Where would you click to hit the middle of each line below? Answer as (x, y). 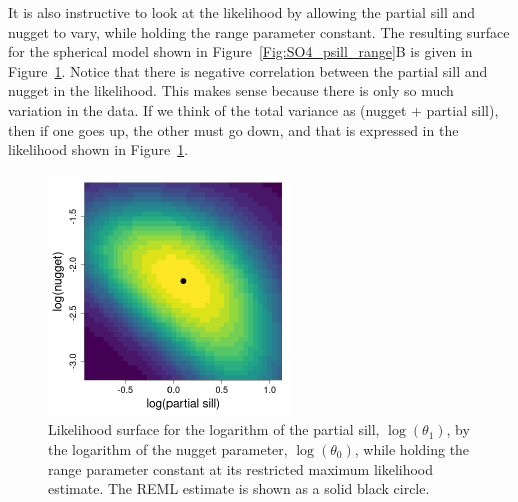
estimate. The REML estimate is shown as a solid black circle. (239, 488)
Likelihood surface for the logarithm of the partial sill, (214, 429)
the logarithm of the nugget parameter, (168, 448)
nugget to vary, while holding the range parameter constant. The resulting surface (259, 31)
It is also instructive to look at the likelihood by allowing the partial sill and (242, 12)
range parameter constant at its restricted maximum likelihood (241, 468)
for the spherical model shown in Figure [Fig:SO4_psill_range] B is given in (240, 51)
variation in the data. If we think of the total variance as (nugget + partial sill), (253, 109)
